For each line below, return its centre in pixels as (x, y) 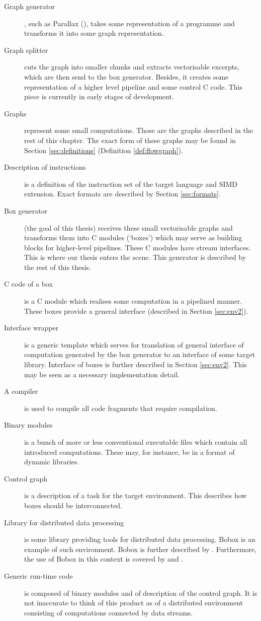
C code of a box (28, 284)
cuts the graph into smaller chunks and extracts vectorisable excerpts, (132, 67)
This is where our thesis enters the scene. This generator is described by (135, 257)
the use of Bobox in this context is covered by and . (104, 559)
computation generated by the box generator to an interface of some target (140, 354)
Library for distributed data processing (64, 522)
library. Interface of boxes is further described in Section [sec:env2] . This (136, 364)
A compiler (21, 391)
